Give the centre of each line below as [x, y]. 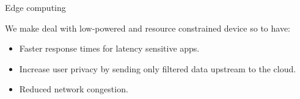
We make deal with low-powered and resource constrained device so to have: [148, 28]
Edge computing [35, 7]
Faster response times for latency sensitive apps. [109, 48]
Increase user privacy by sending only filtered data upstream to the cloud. [158, 68]
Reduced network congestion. [74, 89]
